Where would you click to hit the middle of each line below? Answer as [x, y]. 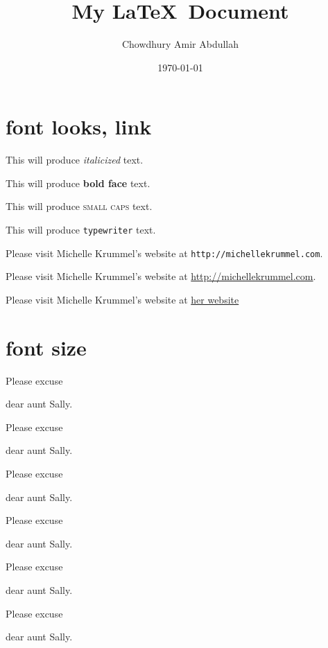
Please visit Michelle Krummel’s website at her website [122, 299]
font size [46, 347]
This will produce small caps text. [79, 206]
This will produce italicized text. [75, 160]
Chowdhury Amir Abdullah [180, 44]
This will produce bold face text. [78, 183]
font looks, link [79, 126]
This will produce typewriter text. [81, 230]
